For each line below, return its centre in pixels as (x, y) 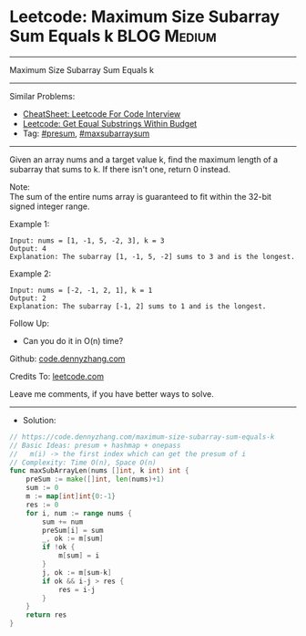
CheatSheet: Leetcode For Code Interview (102, 114)
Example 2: (31, 273)
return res (46, 615)
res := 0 (42, 505)
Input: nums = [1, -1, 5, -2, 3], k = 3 (87, 240)
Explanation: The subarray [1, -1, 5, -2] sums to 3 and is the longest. (153, 256)
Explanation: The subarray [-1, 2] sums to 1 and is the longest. (138, 306)
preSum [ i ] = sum (73, 530)
